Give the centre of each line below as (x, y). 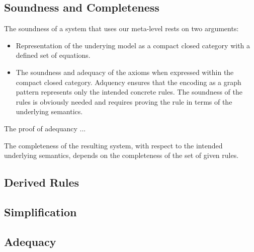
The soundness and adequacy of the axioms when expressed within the (125, 72)
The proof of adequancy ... (45, 128)
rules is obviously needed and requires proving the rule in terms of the (124, 101)
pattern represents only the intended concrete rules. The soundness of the (129, 92)
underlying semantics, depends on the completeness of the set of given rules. (121, 155)
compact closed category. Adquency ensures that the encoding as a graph (129, 82)
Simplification (40, 212)
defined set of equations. (53, 55)
